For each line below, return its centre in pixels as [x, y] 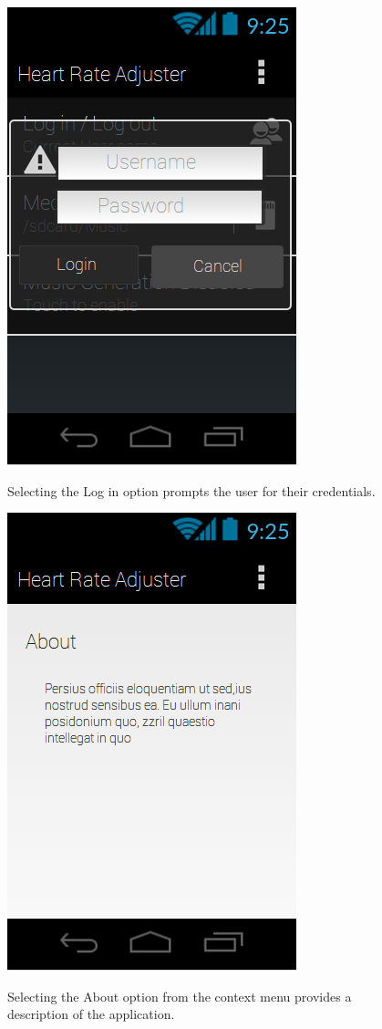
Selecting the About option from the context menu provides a [180, 996]
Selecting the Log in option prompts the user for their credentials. [191, 490]
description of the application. [91, 1014]
